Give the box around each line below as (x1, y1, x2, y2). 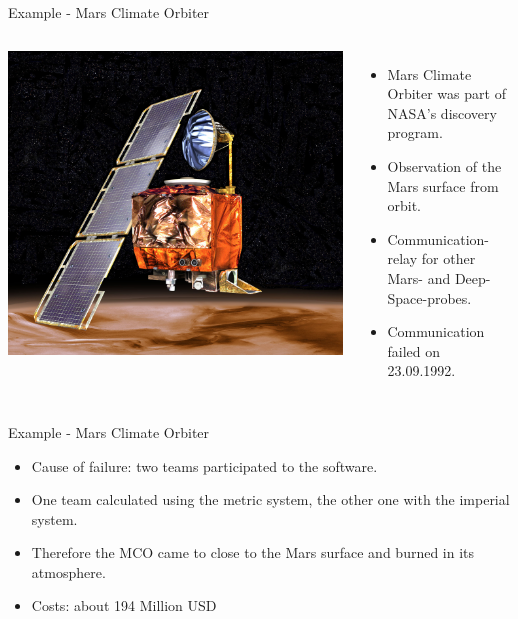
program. (387, 122, 443, 143)
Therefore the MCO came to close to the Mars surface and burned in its (31, 542, 475, 563)
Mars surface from (387, 175, 499, 196)
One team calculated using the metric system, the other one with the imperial (31, 489, 510, 510)
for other (421, 248, 476, 269)
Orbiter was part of (387, 83, 506, 104)
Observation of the (387, 155, 502, 176)
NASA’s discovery (387, 102, 497, 123)
